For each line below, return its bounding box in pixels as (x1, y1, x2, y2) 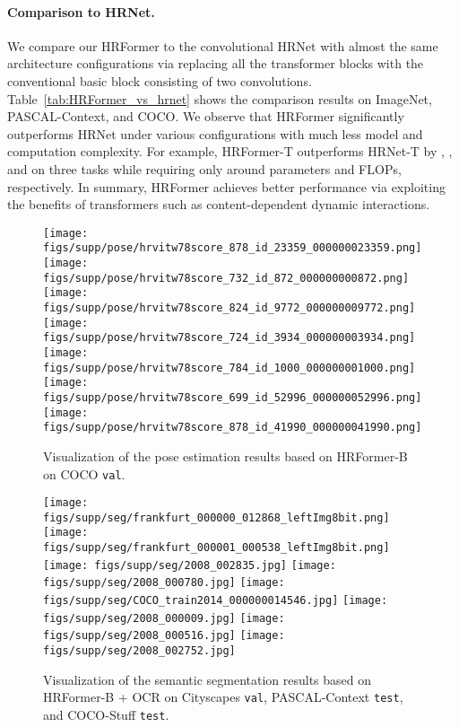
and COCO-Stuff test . (43, 705, 169, 723)
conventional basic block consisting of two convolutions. (7, 71, 312, 90)
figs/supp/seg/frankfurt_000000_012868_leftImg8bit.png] (43, 511, 390, 524)
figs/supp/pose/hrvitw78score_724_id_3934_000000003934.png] (43, 331, 416, 345)
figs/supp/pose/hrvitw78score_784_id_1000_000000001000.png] (43, 361, 416, 374)
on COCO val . (43, 464, 126, 483)
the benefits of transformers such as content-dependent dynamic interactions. (7, 195, 430, 214)
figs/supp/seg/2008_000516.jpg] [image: (43, 629, 285, 643)
